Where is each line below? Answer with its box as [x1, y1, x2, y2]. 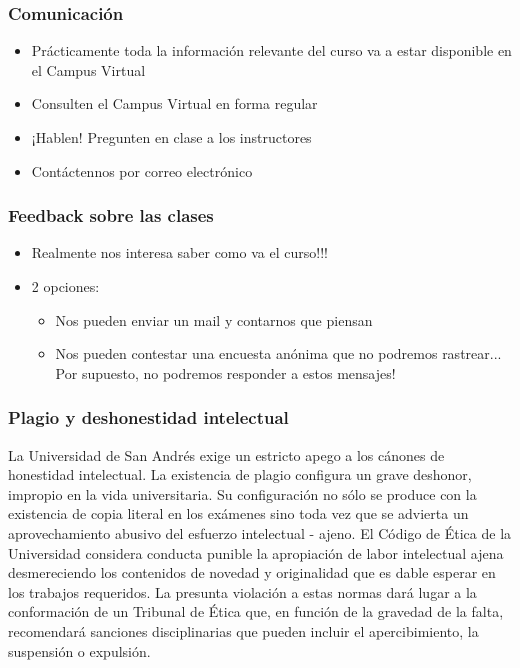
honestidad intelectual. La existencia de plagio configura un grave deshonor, [8, 464, 472, 485]
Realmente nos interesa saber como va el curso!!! [31, 242, 328, 263]
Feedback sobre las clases [8, 203, 214, 228]
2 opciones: [31, 276, 100, 296]
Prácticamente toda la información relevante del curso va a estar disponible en [31, 40, 512, 61]
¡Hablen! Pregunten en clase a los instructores [31, 127, 312, 147]
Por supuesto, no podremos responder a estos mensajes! [55, 362, 396, 383]
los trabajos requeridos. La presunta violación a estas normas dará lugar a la [8, 581, 477, 602]
